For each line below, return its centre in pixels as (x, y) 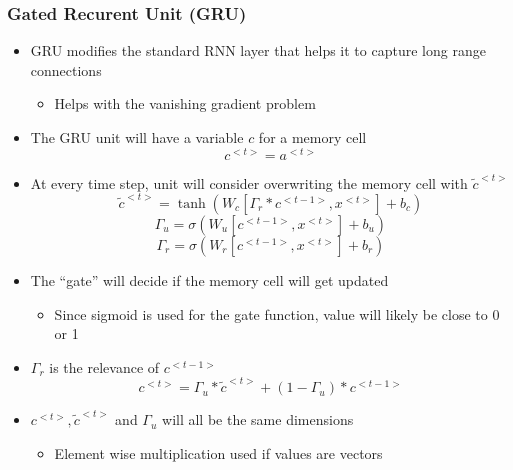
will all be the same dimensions (258, 419)
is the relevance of (104, 366)
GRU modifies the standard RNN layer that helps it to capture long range (258, 50)
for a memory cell (312, 137)
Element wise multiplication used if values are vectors (218, 452)
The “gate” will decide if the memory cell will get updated (209, 279)
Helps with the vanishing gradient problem (185, 103)
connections (66, 69)
